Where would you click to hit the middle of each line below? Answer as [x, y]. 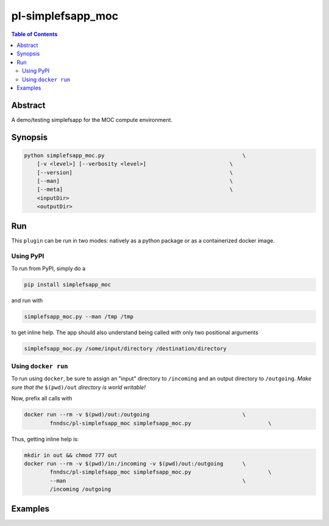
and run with [27, 300]
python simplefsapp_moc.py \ [135, 155]
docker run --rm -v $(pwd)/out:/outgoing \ [135, 415]
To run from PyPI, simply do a [48, 268]
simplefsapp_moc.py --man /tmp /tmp [79, 316]
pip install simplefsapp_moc [68, 284]
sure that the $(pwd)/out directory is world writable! [79, 387]
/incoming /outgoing [80, 489]
